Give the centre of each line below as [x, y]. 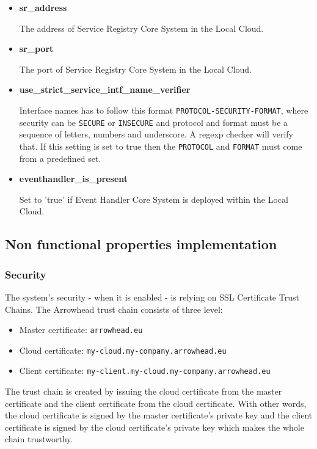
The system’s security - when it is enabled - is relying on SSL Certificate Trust [152, 297]
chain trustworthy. [39, 439]
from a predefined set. [60, 158]
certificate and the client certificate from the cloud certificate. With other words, [156, 403]
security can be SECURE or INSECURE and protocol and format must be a [154, 122]
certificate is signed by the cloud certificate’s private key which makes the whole [155, 427]
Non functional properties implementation [141, 244]
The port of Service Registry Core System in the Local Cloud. [136, 69]
